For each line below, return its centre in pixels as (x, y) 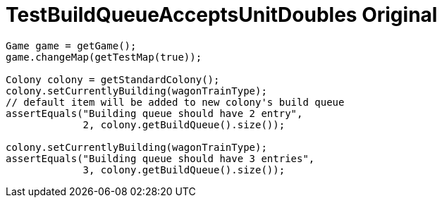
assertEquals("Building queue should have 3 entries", (160, 158)
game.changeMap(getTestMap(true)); (104, 57)
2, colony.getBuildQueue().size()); (184, 124)
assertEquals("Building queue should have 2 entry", (154, 113)
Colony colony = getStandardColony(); (113, 79)
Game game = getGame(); (71, 45)
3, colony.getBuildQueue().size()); (184, 170)
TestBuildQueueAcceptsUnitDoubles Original (222, 15)
